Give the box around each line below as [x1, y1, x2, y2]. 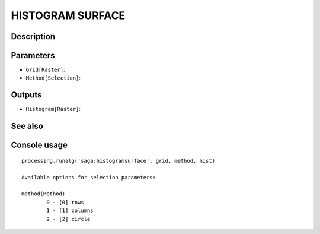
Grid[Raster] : [25, 66, 65, 74]
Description [11, 31, 56, 42]
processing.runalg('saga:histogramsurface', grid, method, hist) [21, 157, 216, 164]
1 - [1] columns [46, 207, 94, 214]
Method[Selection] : [25, 74, 81, 81]
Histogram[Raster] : [25, 106, 81, 113]
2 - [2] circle [46, 216, 91, 222]
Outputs [11, 90, 42, 100]
